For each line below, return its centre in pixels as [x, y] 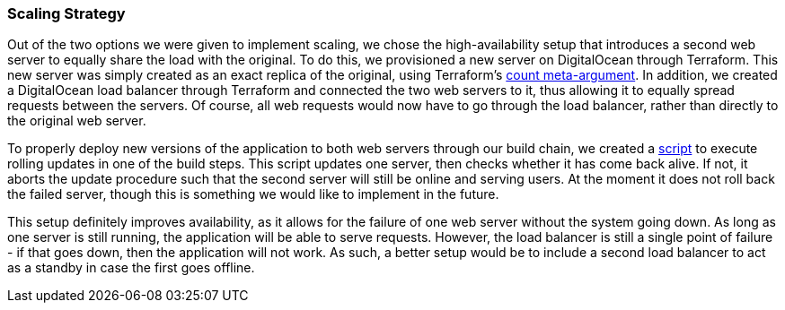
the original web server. [77, 121]
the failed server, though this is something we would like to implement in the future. [253, 194]
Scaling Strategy [66, 13]
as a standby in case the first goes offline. [131, 268]
